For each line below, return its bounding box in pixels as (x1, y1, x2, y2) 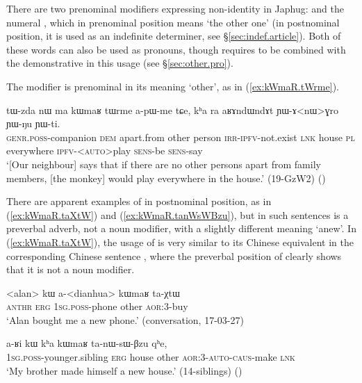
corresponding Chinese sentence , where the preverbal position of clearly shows (6, 248, 342, 263)
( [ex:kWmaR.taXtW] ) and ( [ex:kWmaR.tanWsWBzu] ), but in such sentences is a (6, 207, 349, 222)
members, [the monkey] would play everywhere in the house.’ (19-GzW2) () (6, 170, 326, 185)
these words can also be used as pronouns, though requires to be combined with (6, 42, 346, 56)
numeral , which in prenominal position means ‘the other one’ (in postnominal (6, 15, 340, 29)
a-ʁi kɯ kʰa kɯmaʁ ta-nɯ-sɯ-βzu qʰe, (6, 336, 167, 350)
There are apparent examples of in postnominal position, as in (6, 194, 272, 209)
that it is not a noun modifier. (6, 262, 135, 277)
